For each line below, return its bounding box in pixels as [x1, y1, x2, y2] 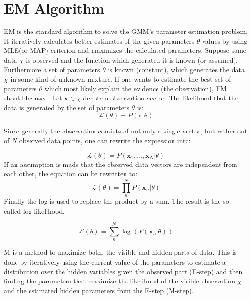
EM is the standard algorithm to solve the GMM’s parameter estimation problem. [4, 26, 248, 36]
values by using [202, 35, 248, 46]
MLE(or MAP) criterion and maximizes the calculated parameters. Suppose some [4, 45, 247, 55]
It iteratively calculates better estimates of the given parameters [4, 35, 195, 46]
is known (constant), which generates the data [108, 64, 245, 74]
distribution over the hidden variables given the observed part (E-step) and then [4, 266, 243, 276]
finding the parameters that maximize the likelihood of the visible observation [4, 276, 235, 286]
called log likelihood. [4, 205, 65, 216]
